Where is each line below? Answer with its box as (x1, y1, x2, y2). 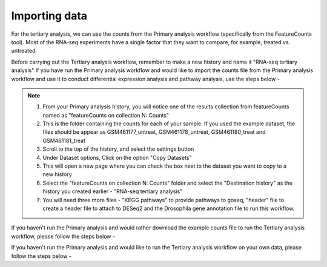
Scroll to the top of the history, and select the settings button (42, 145, 194, 153)
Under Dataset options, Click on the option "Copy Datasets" (42, 154, 192, 161)
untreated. (11, 47, 38, 54)
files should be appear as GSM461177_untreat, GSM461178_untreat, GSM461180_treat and (42, 128, 266, 136)
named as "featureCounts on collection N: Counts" (42, 111, 170, 119)
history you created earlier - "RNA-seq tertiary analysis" (42, 188, 183, 195)
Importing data (11, 9, 88, 22)
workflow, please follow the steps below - (11, 232, 115, 240)
